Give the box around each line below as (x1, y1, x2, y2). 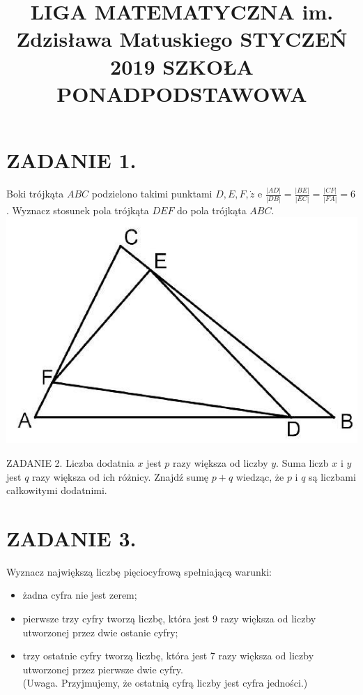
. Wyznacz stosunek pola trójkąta (6, 202, 149, 217)
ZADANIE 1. (6, 145, 137, 174)
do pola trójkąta (177, 202, 247, 217)
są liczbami (309, 469, 356, 484)
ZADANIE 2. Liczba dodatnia (6, 455, 134, 470)
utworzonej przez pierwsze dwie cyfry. (22, 662, 183, 676)
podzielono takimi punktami (91, 186, 213, 201)
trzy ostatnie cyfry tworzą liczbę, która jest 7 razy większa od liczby (22, 648, 314, 663)
